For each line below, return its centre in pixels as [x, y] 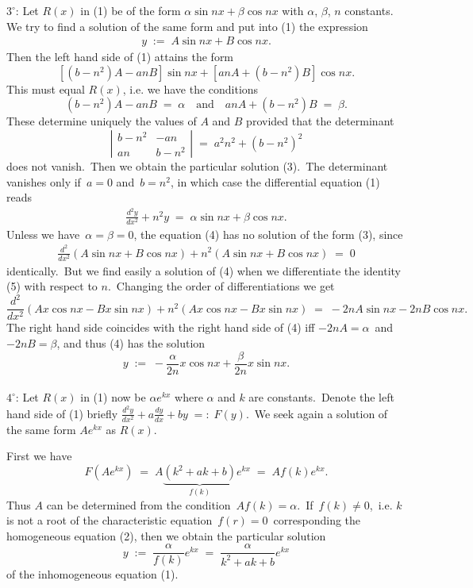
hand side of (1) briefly [62, 413]
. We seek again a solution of [317, 413]
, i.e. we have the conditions [190, 88]
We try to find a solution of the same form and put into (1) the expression [187, 26]
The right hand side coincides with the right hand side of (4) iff [161, 327]
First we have [39, 456]
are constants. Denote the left [321, 397]
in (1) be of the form [131, 10]
